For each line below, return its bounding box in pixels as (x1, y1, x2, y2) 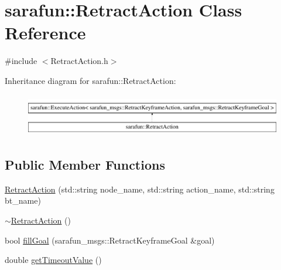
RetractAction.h (50, 55, 108, 67)
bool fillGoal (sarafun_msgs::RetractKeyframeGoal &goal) (5, 234, 215, 246)
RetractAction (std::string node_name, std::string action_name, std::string (5, 183, 275, 195)
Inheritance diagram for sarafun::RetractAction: (5, 74, 176, 86)
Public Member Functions (5, 155, 165, 173)
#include (5, 55, 37, 67)
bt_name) (5, 194, 41, 207)
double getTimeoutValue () (5, 254, 102, 266)
